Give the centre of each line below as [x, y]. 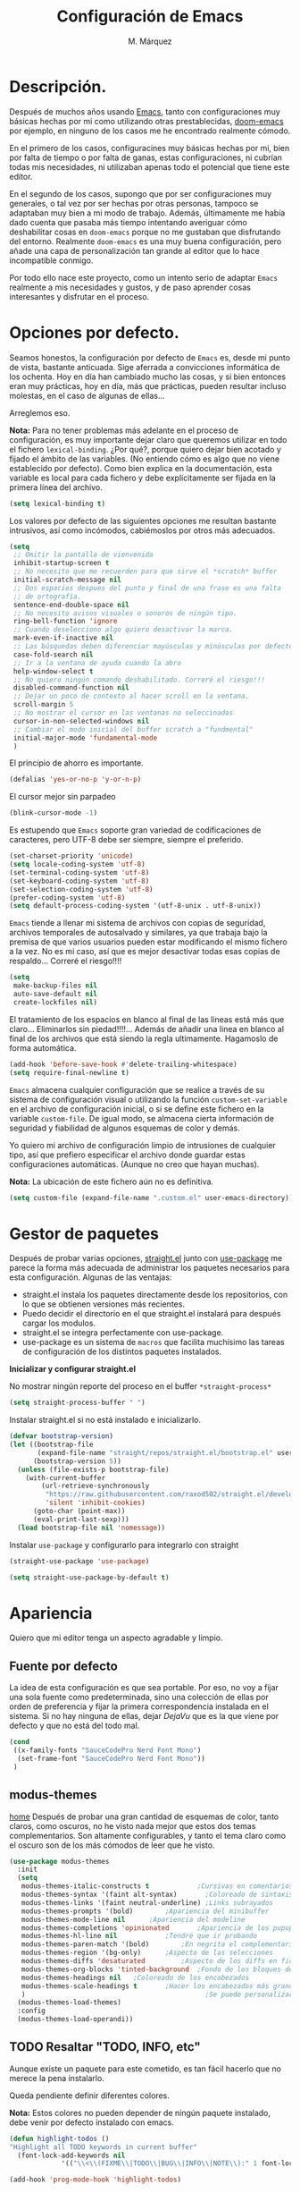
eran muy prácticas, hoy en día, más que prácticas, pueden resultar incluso [148, 385]
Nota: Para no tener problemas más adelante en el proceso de [124, 430]
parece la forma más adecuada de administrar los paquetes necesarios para [150, 1268]
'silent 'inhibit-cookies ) [95, 1503]
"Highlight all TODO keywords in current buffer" [104, 2147]
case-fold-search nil [53, 655]
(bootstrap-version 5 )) [77, 1461]
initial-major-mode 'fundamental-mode [85, 738]
